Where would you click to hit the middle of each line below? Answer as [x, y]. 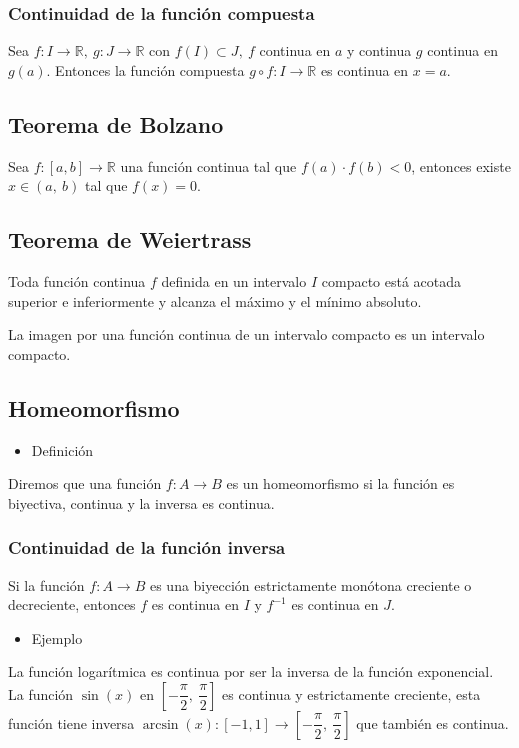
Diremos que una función [85, 483]
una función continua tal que [208, 165]
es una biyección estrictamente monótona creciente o [310, 584]
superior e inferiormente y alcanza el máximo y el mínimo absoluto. [215, 300]
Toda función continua [77, 281]
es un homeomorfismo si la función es [340, 483]
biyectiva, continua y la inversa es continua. [141, 502]
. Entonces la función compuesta [145, 69]
